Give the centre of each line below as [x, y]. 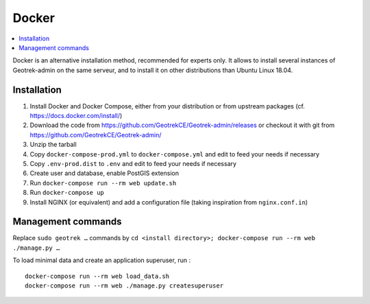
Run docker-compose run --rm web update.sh [103, 183]
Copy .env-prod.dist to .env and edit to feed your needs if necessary [133, 163]
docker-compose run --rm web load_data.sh [97, 276]
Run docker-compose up [67, 193]
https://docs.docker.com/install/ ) [76, 116]
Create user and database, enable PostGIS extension [104, 173]
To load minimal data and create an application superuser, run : [102, 260]
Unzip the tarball [53, 145]
